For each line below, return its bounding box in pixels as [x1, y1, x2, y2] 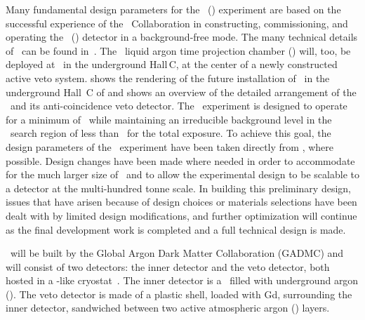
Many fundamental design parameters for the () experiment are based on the [6, 2, 341, 16]
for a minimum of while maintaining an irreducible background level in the [6, 112, 332, 126]
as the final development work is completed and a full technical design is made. [6, 222, 346, 236]
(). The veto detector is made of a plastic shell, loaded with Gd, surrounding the [6, 286, 352, 301]
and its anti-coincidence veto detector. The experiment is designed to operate [10, 98, 347, 113]
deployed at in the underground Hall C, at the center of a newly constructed [6, 57, 338, 72]
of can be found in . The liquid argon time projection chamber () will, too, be [6, 43, 351, 58]
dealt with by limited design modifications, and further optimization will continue [6, 208, 357, 222]
